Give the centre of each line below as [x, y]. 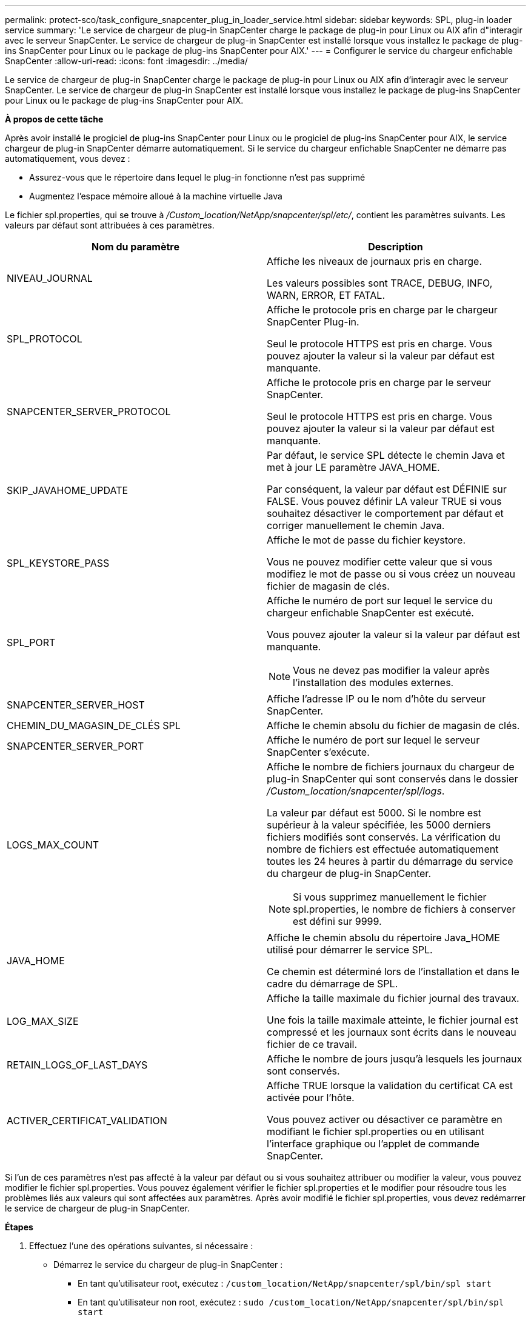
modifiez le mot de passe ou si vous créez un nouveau [391, 574]
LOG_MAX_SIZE [43, 1021]
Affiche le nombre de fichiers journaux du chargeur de [391, 767]
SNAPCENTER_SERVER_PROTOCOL [89, 412]
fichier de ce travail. [312, 1044]
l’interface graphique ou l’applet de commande [373, 1144]
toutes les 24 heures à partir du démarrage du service [390, 861]
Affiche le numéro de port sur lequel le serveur [373, 740]
